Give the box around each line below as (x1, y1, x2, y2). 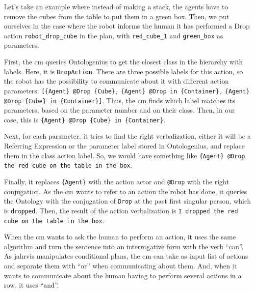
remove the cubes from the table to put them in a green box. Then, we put (4, 11, 229, 21)
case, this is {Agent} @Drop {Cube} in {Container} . (4, 114, 166, 124)
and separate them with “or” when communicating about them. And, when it (4, 260, 237, 270)
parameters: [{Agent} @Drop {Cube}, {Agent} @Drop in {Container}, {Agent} (4, 85, 250, 95)
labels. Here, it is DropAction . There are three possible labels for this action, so (4, 66, 243, 76)
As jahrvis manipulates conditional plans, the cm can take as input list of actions (4, 251, 248, 261)
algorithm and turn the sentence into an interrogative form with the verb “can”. (4, 241, 244, 251)
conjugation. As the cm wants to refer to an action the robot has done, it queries (4, 186, 247, 196)
